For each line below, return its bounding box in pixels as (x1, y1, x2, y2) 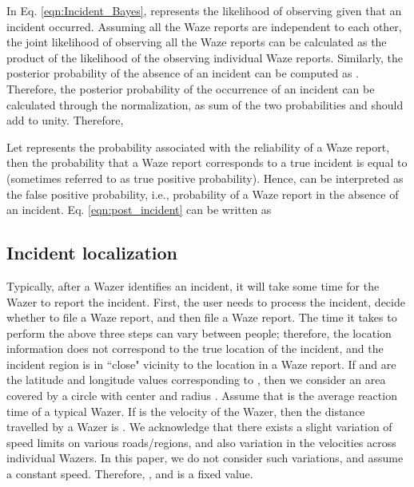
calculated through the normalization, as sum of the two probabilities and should (6, 96, 404, 113)
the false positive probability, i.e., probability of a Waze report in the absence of (6, 185, 399, 202)
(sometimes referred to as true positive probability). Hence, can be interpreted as (6, 169, 404, 186)
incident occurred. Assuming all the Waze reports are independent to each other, (6, 18, 402, 34)
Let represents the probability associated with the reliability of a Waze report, (6, 138, 390, 155)
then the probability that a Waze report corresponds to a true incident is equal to (6, 154, 408, 171)
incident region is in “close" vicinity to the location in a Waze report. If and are (6, 355, 396, 372)
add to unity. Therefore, (6, 112, 124, 129)
